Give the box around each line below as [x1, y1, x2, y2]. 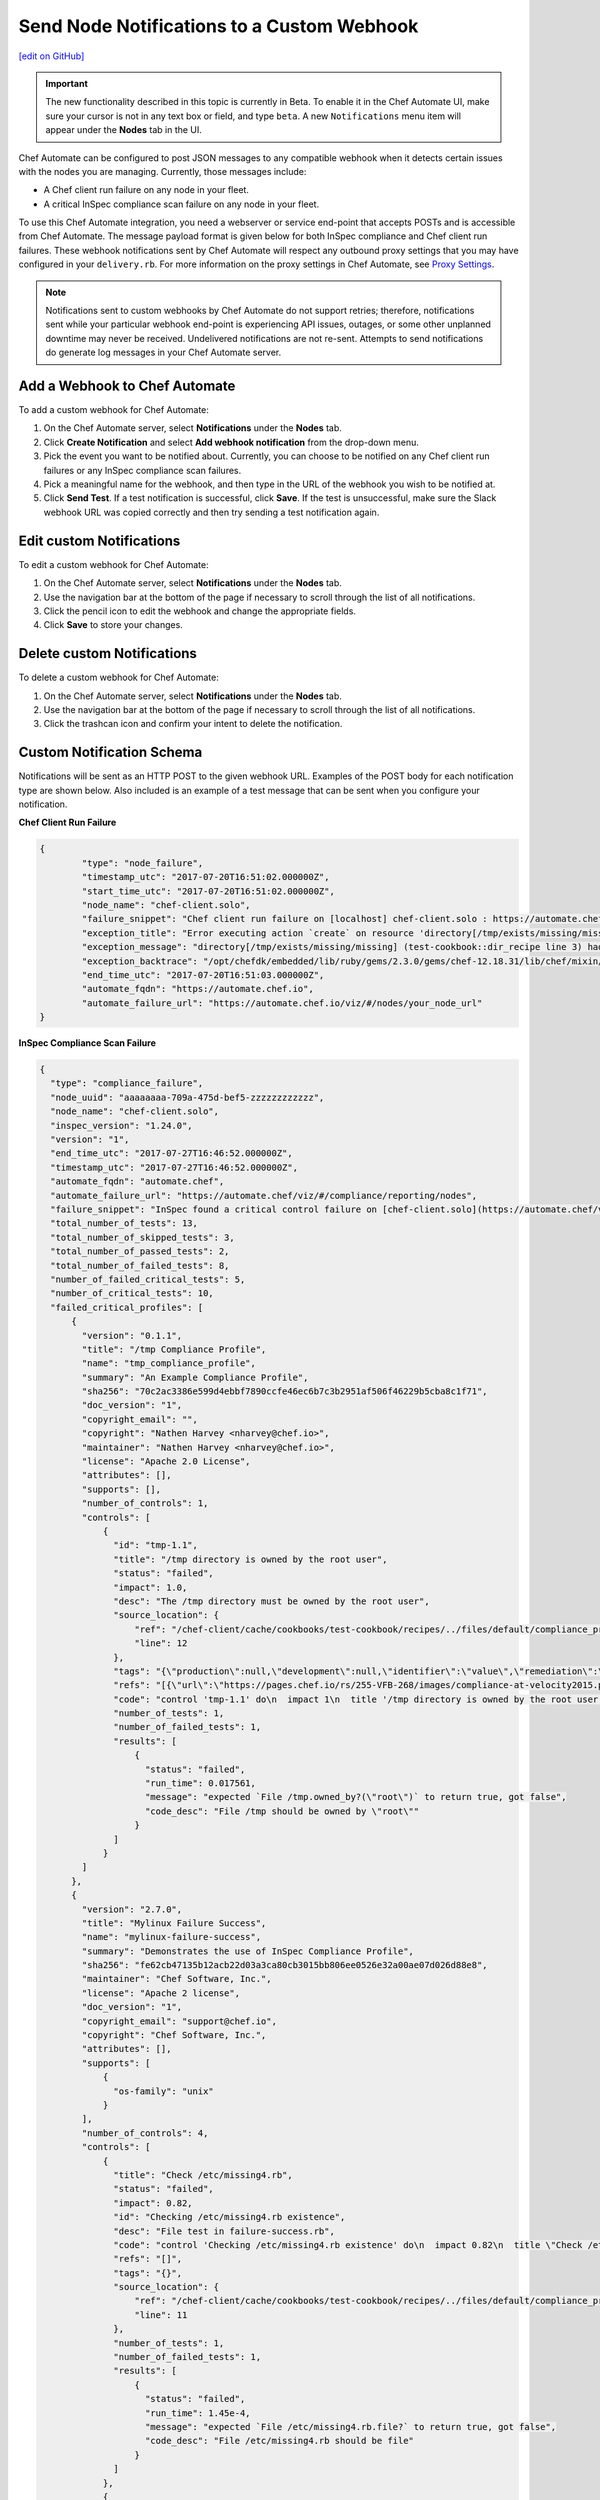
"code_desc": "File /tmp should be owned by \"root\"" [145, 1805, 420, 1817]
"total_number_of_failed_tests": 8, [50, 1260, 230, 1271]
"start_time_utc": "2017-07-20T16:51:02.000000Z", [81, 885, 335, 897]
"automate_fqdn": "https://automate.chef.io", [81, 983, 314, 995]
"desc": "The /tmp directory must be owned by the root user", [113, 1595, 430, 1607]
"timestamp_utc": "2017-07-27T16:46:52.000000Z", [50, 1161, 299, 1173]
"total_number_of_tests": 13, [50, 1218, 199, 1229]
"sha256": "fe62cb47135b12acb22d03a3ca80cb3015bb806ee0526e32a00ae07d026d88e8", [81, 1960, 489, 1971]
